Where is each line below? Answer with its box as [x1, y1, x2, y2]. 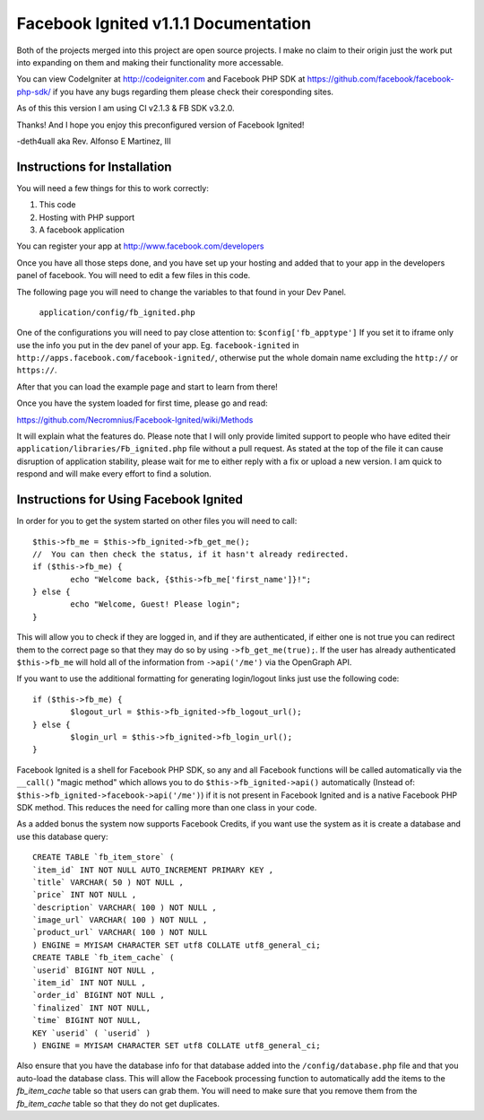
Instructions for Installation [16, 159, 172, 174]
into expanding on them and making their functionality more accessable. [16, 57, 284, 67]
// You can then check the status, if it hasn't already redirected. [32, 548, 350, 559]
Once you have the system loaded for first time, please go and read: [16, 398, 268, 408]
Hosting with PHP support [39, 212, 135, 223]
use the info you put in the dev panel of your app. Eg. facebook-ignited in [16, 339, 299, 350]
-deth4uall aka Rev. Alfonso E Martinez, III [16, 136, 171, 146]
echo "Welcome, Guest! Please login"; [70, 599, 241, 609]
